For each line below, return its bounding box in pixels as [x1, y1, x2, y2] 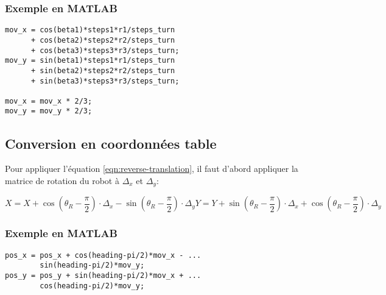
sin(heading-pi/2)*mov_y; [40, 261, 145, 270]
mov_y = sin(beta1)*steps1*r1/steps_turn [5, 56, 175, 65]
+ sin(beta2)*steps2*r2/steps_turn [30, 66, 175, 75]
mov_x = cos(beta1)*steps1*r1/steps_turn [5, 26, 175, 35]
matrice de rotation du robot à [5, 174, 119, 187]
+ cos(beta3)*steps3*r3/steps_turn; [30, 46, 180, 55]
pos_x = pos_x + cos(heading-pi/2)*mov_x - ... [5, 251, 202, 260]
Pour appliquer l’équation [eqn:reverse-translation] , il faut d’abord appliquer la [5, 162, 298, 175]
